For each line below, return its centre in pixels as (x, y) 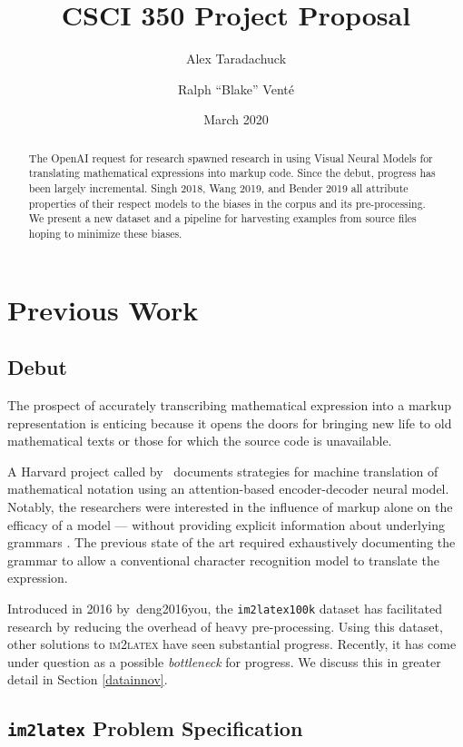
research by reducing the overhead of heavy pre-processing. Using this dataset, (225, 626)
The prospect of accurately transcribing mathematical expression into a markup (229, 405)
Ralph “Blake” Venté (236, 88)
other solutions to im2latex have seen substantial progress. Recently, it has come (232, 644)
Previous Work (103, 309)
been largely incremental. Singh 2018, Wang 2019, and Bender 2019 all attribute (218, 188)
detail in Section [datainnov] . (88, 679)
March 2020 (236, 119)
